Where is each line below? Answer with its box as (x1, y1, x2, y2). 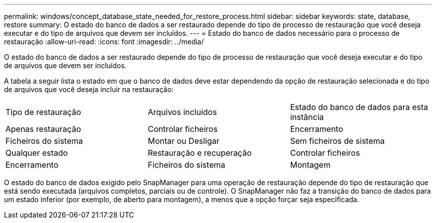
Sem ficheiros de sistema (290, 136, 385, 146)
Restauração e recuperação (147, 148, 252, 158)
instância (290, 112, 324, 122)
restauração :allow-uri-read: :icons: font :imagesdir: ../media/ (4, 37, 204, 46)
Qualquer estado (5, 148, 68, 158)
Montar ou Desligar (147, 136, 219, 146)
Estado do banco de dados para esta (290, 102, 428, 112)
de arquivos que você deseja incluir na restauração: (4, 85, 174, 94)
